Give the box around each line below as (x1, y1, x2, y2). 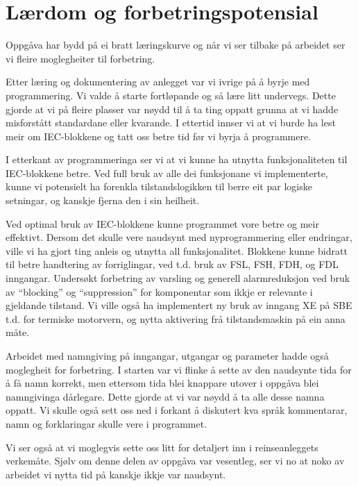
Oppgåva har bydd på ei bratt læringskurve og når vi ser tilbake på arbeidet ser (6, 37, 346, 52)
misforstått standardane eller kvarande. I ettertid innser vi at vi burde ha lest (6, 115, 336, 130)
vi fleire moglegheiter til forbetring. (6, 51, 155, 65)
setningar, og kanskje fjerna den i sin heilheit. (6, 193, 200, 208)
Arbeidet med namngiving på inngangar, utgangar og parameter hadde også (6, 349, 329, 362)
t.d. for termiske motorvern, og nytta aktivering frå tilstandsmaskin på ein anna (6, 311, 346, 326)
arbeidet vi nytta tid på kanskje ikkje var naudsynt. (6, 467, 226, 481)
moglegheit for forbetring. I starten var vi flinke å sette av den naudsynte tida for (6, 362, 352, 376)
